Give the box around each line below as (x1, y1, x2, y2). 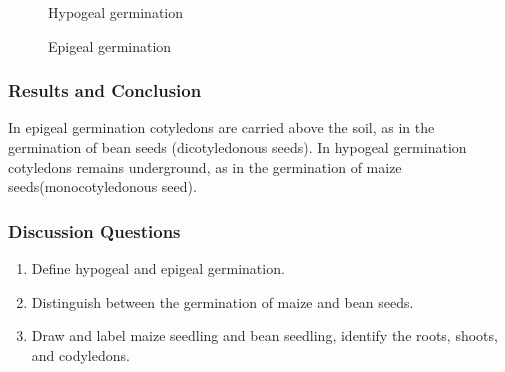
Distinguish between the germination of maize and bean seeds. (31, 291, 414, 312)
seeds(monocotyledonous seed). (8, 176, 197, 197)
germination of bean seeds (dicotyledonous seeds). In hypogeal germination (8, 137, 467, 157)
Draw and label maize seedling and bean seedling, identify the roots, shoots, (31, 325, 498, 346)
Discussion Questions (8, 218, 181, 243)
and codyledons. (31, 344, 130, 365)
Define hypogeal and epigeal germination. (31, 258, 285, 278)
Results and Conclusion (8, 78, 202, 103)
